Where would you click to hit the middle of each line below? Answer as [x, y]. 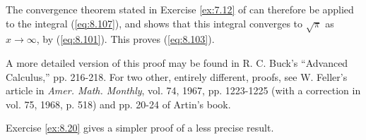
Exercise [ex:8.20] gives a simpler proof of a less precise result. [140, 128]
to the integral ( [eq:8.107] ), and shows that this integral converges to [154, 23]
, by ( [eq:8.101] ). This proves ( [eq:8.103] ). [125, 39]
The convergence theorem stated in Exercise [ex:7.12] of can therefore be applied [180, 9]
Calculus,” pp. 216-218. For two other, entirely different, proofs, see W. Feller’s [177, 76]
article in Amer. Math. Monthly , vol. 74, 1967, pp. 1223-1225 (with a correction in [183, 90]
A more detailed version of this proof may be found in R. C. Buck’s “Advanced [177, 62]
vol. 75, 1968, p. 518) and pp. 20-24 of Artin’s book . [118, 104]
